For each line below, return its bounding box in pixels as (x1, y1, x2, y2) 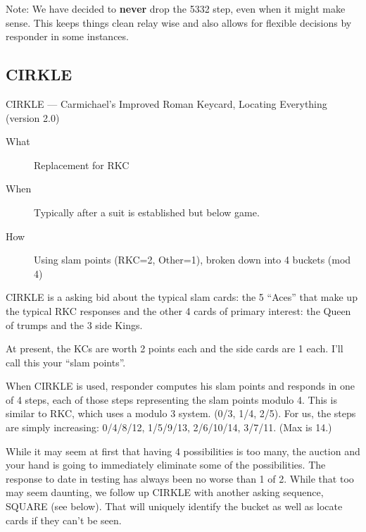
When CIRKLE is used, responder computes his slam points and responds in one (6, 378, 355, 393)
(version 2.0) (6, 110, 60, 125)
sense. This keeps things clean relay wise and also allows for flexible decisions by (6, 15, 352, 30)
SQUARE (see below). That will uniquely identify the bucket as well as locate (6, 499, 343, 514)
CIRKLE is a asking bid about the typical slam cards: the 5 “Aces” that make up (6, 290, 358, 304)
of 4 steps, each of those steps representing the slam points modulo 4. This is (6, 392, 337, 407)
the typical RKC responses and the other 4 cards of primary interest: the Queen (6, 303, 351, 318)
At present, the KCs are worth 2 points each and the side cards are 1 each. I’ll (6, 341, 343, 356)
